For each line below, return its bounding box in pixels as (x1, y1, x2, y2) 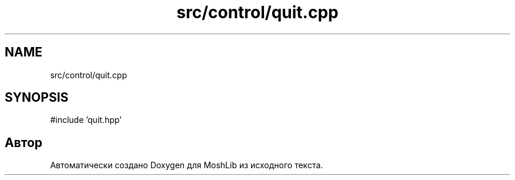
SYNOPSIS (5, 90, 69, 105)
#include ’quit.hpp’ (50, 115, 122, 125)
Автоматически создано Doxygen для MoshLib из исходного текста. (50, 160, 323, 171)
